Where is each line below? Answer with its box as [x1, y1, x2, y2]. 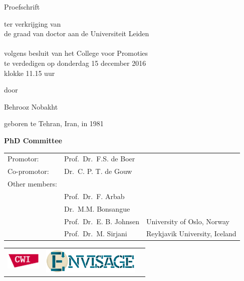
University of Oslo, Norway [146, 216, 229, 226]
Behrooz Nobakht [4, 101, 58, 112]
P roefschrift [4, 2, 40, 12]
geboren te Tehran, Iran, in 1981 [4, 118, 104, 129]
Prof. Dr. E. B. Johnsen [64, 216, 140, 226]
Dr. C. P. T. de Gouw [64, 166, 132, 176]
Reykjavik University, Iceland [146, 228, 236, 239]
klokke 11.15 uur [4, 67, 55, 78]
